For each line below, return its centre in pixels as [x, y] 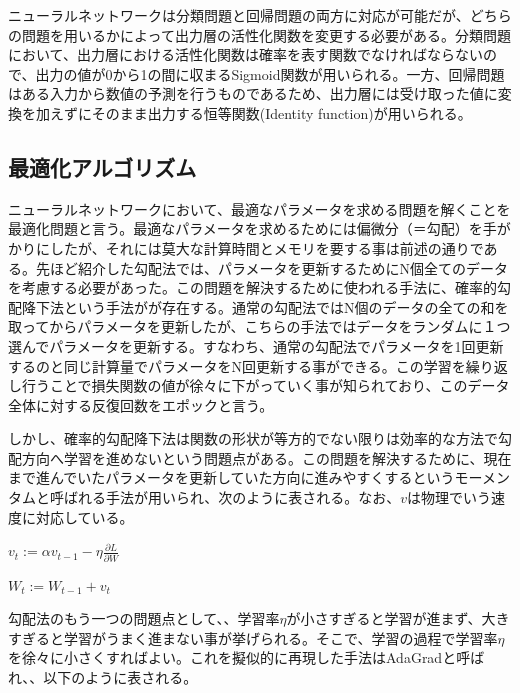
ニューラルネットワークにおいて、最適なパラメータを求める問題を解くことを [259, 208]
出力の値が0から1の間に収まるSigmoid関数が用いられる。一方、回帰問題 [270, 73]
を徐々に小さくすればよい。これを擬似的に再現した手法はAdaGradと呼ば [246, 657]
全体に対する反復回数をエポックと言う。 [141, 404]
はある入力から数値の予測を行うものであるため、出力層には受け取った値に [253, 93]
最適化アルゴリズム [102, 166]
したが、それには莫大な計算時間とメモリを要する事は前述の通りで [266, 247]
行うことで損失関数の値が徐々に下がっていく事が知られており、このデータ [265, 385]
